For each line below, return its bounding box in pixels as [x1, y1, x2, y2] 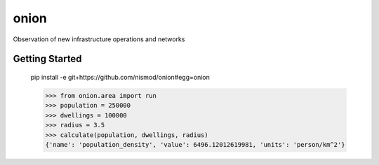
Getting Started [13, 53, 82, 65]
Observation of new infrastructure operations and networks [13, 35, 185, 43]
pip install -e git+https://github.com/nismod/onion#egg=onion [30, 73, 211, 81]
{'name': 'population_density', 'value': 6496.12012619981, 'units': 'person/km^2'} [45, 141, 345, 148]
